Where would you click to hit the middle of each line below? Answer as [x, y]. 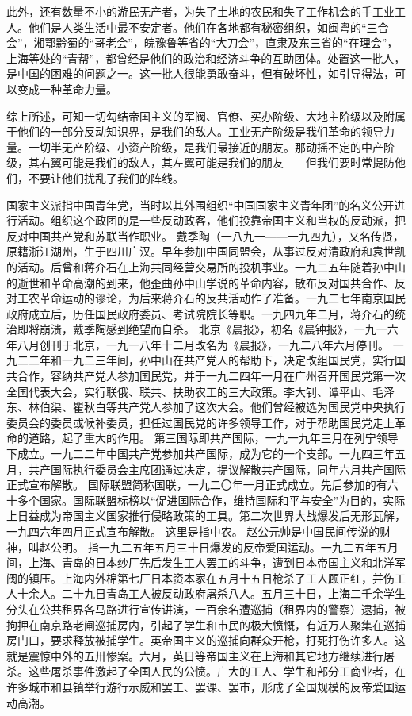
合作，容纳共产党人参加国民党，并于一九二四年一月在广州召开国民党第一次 [211, 376]
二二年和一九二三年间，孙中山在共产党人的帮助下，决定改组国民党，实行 [206, 360]
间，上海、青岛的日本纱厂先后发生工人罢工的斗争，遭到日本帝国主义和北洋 [200, 562]
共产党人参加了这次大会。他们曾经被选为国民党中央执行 [261, 407]
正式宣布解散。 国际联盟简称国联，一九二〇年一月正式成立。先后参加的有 [197, 485]
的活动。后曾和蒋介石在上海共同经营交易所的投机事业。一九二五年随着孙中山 [206, 266]
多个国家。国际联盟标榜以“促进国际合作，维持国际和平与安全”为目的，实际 [211, 500]
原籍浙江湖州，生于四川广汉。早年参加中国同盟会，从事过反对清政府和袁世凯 [206, 251]
